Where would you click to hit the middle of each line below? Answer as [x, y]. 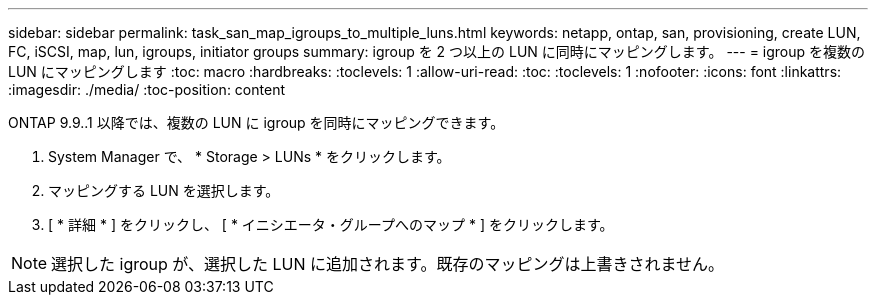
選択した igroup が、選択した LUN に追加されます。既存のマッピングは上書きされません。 [387, 264]
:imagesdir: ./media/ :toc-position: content [146, 89]
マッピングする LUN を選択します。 [164, 190]
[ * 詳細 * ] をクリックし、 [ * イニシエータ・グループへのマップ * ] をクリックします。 [331, 224]
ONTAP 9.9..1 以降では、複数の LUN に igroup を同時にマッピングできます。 [256, 122]
